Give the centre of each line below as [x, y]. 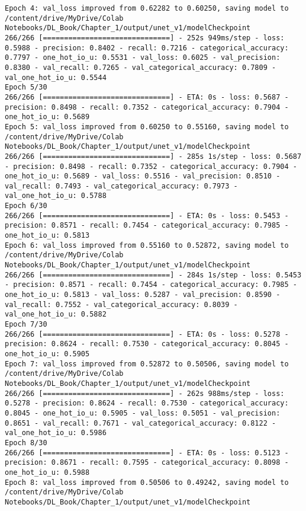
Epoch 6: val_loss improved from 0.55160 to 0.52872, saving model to [147, 245]
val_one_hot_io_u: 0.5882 [56, 314]
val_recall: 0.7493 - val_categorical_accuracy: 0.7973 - [121, 186]
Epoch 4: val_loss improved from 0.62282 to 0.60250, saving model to [147, 8]
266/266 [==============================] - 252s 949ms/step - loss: [145, 38]
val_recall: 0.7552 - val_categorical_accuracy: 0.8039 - [121, 304]
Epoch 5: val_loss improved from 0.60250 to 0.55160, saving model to [147, 127]
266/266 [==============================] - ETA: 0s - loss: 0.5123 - [147, 453]
